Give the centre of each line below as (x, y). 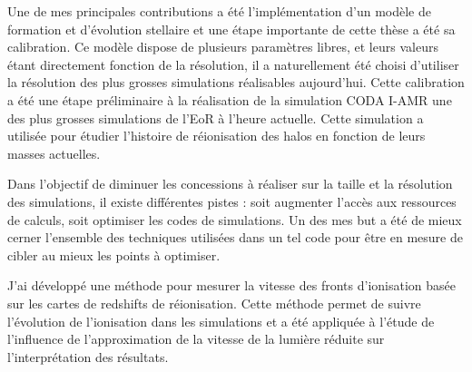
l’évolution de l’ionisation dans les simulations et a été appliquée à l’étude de (221, 321)
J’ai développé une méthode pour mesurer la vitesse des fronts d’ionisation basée (231, 285)
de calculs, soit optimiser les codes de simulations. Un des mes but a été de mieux (235, 219)
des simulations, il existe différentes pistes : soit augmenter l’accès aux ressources (232, 201)
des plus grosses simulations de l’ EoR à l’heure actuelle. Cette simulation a (216, 117)
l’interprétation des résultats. (88, 356)
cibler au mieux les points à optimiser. (114, 255)
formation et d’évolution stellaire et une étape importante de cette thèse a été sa (231, 29)
